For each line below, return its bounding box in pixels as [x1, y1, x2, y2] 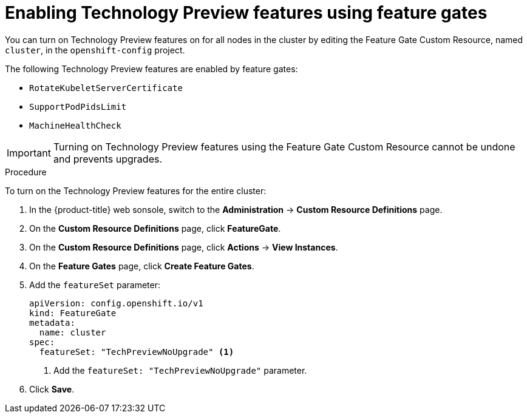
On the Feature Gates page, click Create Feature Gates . [29, 260, 254, 271]
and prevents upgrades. [53, 152, 163, 165]
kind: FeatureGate [29, 308, 117, 318]
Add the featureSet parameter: [29, 279, 160, 290]
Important [7, 146, 51, 159]
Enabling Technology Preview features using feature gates [5, 2, 488, 23]
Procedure [5, 166, 47, 177]
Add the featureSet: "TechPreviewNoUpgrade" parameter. [53, 365, 307, 376]
